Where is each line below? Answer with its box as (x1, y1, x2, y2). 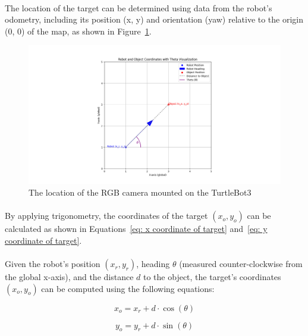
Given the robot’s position (5, 258, 100, 270)
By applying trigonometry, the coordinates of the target (5, 209, 208, 222)
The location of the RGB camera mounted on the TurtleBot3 (29, 186, 252, 199)
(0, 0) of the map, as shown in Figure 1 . (5, 24, 152, 37)
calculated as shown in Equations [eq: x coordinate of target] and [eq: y (5, 222, 268, 235)
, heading (136, 258, 170, 270)
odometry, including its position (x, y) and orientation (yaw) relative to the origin (5, 13, 304, 26)
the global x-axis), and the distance (5, 271, 134, 283)
